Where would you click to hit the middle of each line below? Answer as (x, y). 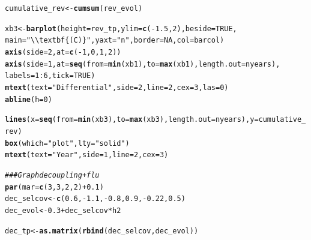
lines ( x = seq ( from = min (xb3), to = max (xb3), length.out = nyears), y (130, 120)
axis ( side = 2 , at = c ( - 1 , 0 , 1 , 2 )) (63, 52)
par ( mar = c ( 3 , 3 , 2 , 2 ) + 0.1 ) (54, 187)
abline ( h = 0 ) (29, 99)
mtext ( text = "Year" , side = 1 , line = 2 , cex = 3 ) (87, 155)
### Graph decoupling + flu (52, 175)
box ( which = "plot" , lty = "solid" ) (67, 143)
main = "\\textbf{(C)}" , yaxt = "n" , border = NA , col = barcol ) (115, 40)
